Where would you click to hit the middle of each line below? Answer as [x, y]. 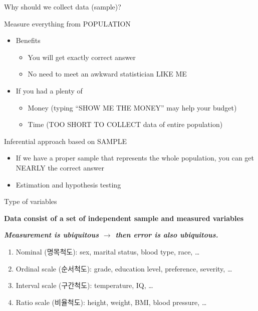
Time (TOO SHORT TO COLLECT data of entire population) [125, 124]
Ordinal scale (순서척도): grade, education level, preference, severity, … [124, 268]
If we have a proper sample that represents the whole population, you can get [135, 158]
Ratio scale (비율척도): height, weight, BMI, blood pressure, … [111, 302]
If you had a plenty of [49, 90]
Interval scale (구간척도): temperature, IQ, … [84, 285]
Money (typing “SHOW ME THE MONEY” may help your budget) [132, 107]
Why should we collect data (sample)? [63, 6]
